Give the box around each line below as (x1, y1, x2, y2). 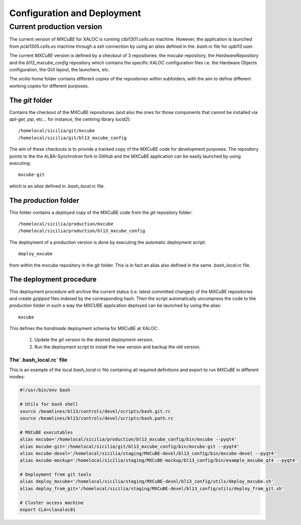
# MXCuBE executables (20, 430, 73, 435)
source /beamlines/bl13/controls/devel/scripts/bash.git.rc (20, 408, 171, 414)
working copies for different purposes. (9, 83, 89, 89)
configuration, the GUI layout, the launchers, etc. (9, 66, 110, 72)
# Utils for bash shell (20, 401, 79, 407)
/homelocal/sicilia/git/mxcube (18, 128, 95, 134)
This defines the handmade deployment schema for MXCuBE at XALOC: (9, 326, 159, 332)
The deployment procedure (9, 275, 97, 284)
